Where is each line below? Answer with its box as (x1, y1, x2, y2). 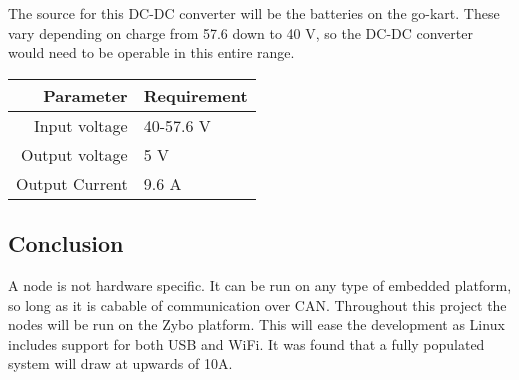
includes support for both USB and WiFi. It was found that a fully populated (8, 333, 485, 354)
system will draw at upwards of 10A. (8, 353, 233, 374)
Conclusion (8, 228, 124, 259)
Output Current (16, 171, 128, 195)
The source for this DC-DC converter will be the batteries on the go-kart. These (8, 3, 500, 23)
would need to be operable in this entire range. (8, 42, 295, 63)
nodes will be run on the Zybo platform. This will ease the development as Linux (8, 314, 505, 335)
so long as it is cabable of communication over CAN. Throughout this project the (8, 294, 507, 315)
